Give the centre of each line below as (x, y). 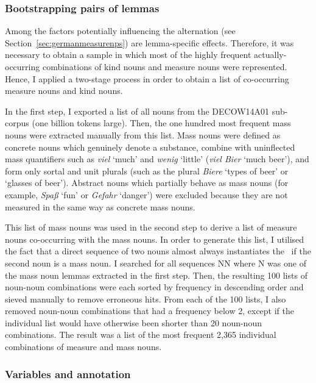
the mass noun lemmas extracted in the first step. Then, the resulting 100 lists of (156, 275)
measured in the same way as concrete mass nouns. (100, 206)
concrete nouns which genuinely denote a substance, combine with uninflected (150, 147)
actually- (270, 55)
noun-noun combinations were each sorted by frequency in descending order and (154, 287)
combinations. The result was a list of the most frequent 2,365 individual (141, 335)
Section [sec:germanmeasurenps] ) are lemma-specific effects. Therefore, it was (149, 42)
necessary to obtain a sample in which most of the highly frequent (128, 55)
